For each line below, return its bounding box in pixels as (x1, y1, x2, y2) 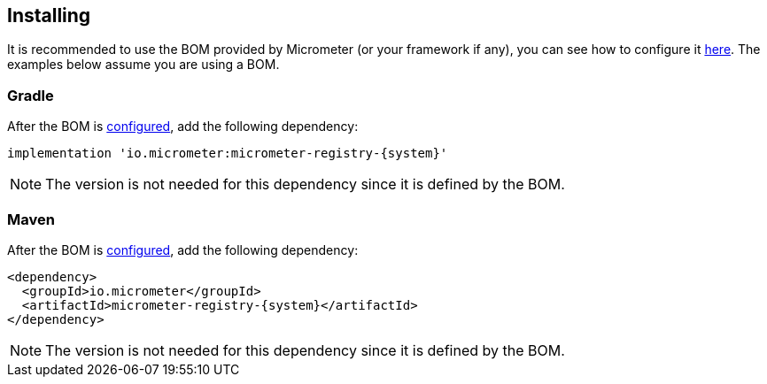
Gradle (7, 86, 54, 104)
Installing (7, 4, 91, 27)
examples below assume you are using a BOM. (7, 57, 280, 73)
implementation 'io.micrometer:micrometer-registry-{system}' (7, 146, 448, 161)
